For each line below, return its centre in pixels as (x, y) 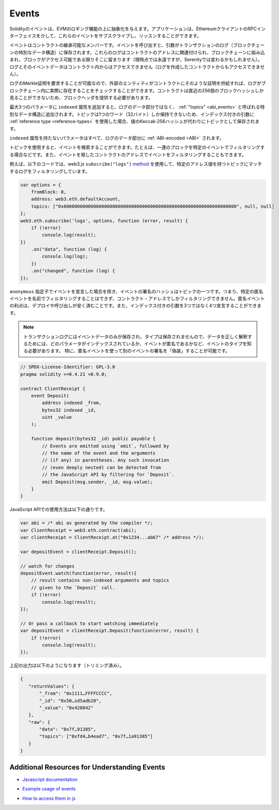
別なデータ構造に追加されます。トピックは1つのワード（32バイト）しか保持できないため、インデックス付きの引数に (132, 114)
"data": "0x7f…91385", (68, 730)
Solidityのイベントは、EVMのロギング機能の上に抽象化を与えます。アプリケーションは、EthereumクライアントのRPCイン (138, 29)
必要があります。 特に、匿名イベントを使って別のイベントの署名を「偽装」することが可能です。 (129, 351)
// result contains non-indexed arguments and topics (100, 580)
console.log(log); (65, 257)
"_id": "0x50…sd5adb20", (71, 701)
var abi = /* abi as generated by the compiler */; (87, 523)
